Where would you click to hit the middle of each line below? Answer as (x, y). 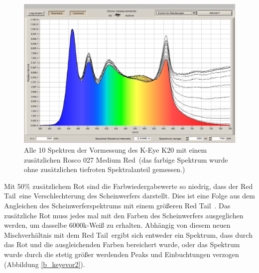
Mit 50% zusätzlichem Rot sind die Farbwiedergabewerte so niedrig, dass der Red (129, 186)
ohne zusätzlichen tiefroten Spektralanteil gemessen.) (105, 169)
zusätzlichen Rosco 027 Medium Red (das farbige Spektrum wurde (126, 159)
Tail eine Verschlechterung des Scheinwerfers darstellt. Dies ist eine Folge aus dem (129, 196)
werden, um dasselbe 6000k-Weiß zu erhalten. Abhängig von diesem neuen (117, 225)
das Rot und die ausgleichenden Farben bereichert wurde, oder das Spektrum (122, 244)
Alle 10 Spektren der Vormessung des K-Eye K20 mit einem (116, 150)
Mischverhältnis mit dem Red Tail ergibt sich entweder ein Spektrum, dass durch (128, 234)
